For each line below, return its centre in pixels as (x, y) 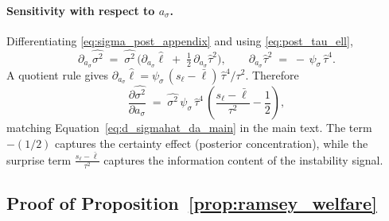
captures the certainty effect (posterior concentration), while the (212, 143)
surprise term (39, 159)
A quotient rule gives (58, 74)
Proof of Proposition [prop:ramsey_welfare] (192, 203)
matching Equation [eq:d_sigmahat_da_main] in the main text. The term (189, 128)
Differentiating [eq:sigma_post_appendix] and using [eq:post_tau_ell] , (180, 40)
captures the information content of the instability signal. (243, 159)
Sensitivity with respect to (81, 10)
